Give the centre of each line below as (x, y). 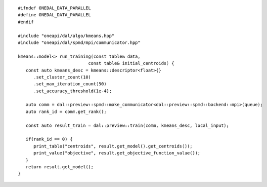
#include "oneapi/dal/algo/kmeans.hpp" (66, 36)
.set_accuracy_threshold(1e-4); (73, 91)
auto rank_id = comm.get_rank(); (66, 112)
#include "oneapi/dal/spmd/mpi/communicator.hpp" (79, 42)
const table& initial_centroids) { (131, 63)
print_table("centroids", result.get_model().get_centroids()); (113, 146)
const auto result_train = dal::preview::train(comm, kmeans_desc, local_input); (127, 125)
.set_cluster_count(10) (62, 77)
